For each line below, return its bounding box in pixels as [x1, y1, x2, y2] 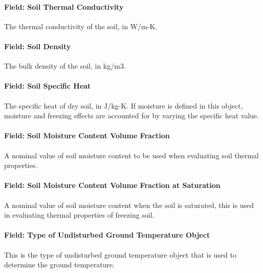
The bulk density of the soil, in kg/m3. [4, 60, 126, 71]
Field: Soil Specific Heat [4, 80, 91, 91]
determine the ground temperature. [4, 259, 115, 270]
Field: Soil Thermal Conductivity [4, 1, 124, 12]
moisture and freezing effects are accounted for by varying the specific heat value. [4, 110, 259, 121]
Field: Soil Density [4, 40, 71, 51]
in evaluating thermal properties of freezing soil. [4, 209, 155, 220]
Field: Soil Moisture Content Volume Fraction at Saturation [4, 180, 221, 191]
